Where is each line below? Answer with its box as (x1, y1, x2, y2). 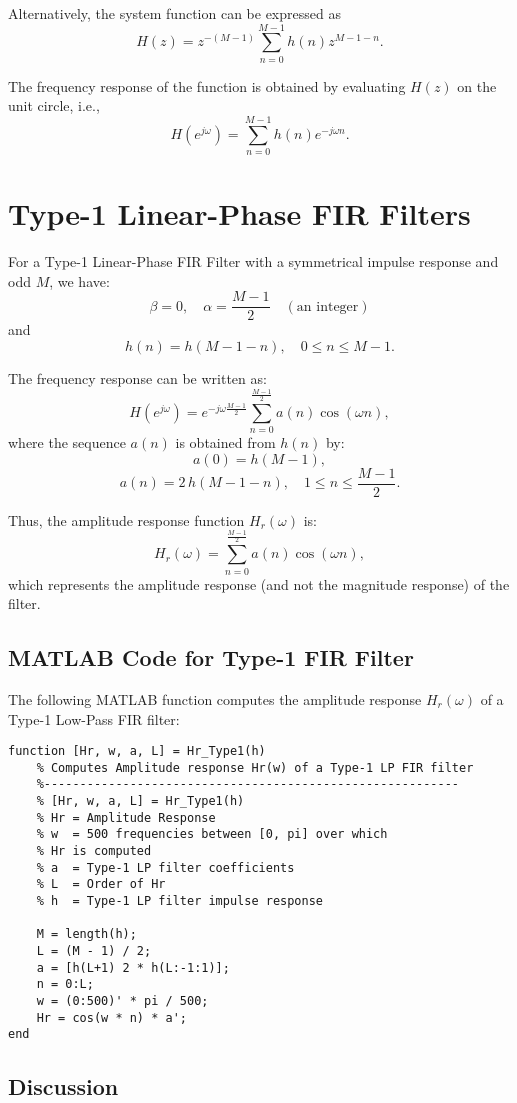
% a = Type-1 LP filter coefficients (36, 860, 295, 875)
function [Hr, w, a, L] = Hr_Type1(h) (8, 744, 266, 759)
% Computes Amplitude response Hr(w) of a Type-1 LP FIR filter (36, 760, 474, 775)
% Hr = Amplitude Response (36, 810, 216, 825)
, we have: (49, 270, 110, 291)
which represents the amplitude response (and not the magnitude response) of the (8, 573, 510, 594)
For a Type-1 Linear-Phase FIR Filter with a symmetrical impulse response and (8, 251, 499, 272)
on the (457, 75, 497, 96)
